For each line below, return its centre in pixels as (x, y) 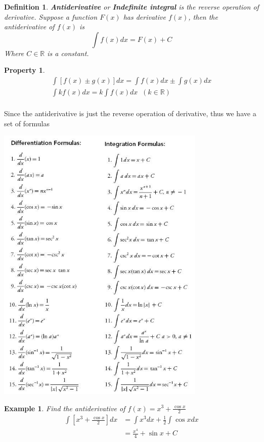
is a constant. (68, 53)
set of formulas (27, 123)
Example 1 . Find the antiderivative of (65, 408)
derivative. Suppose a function (51, 16)
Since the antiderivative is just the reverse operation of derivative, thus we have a (130, 113)
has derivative (144, 16)
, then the (203, 16)
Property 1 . (25, 70)
